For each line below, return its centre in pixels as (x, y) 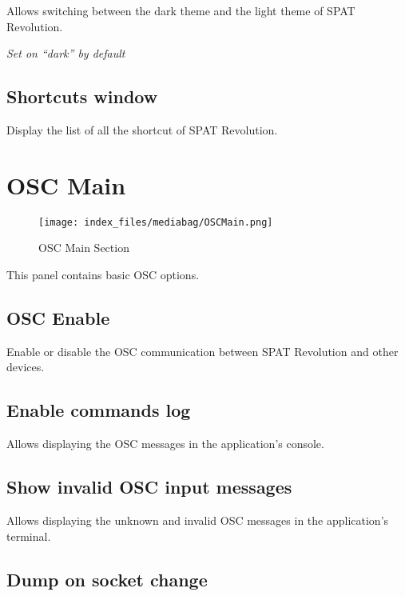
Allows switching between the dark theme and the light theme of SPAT (181, 10)
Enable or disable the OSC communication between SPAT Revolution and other (202, 351)
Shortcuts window (82, 96)
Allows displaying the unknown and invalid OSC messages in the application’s (198, 520)
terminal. (29, 536)
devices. (26, 367)
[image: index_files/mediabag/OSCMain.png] (156, 222)
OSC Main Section (84, 248)
